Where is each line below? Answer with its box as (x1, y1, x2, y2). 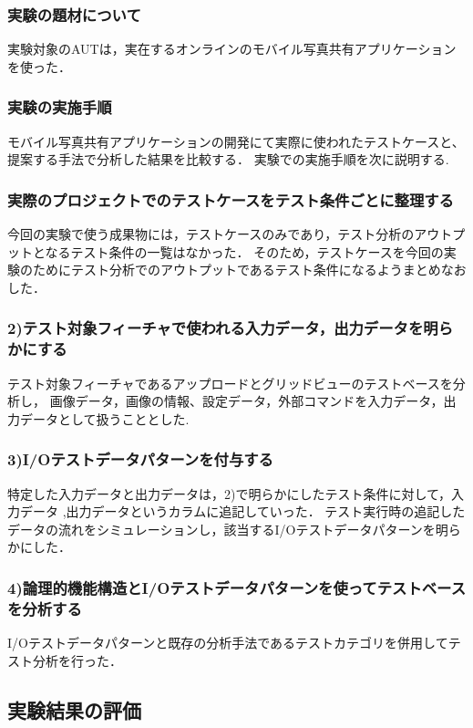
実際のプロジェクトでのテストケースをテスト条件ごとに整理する (7, 188, 454, 211)
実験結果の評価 (7, 695, 141, 723)
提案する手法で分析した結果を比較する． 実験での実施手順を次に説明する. (7, 150, 449, 169)
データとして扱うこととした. (19, 409, 190, 428)
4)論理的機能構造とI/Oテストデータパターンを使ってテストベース (7, 576, 466, 598)
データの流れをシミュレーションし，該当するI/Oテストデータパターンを (7, 519, 436, 538)
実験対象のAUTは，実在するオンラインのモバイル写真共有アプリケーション (7, 39, 457, 58)
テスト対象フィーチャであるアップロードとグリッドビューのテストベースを (7, 373, 453, 392)
